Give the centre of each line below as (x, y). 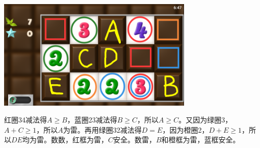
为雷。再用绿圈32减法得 (102, 129)
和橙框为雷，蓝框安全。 (201, 140)
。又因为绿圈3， (205, 120)
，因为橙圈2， (186, 129)
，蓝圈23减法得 (92, 120)
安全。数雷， (134, 140)
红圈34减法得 (25, 120)
